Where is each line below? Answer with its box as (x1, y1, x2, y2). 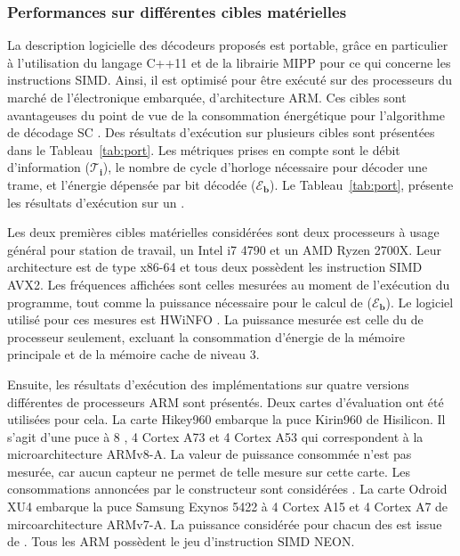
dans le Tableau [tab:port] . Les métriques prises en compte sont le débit (7, 140, 400, 159)
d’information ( (7, 158, 91, 176)
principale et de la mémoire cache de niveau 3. (7, 345, 260, 364)
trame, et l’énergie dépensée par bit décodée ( (7, 175, 256, 193)
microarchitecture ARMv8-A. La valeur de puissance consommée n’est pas (7, 445, 412, 463)
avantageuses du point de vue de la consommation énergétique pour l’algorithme (7, 105, 445, 124)
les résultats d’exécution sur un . (7, 192, 185, 211)
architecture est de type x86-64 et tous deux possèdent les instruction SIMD (7, 258, 423, 276)
